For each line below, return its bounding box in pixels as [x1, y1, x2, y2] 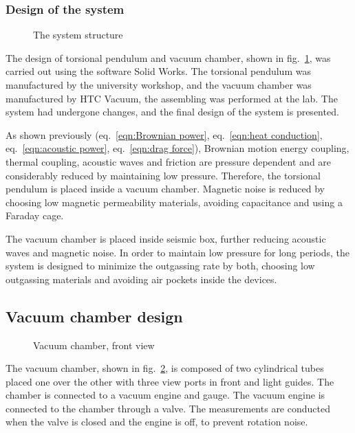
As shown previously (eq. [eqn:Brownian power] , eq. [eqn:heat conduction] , [6, 127, 323, 142]
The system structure [33, 27, 123, 42]
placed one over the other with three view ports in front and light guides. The [6, 374, 334, 388]
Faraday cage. [6, 208, 64, 223]
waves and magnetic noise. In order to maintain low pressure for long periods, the [6, 245, 349, 259]
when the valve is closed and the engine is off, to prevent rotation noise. [6, 414, 308, 429]
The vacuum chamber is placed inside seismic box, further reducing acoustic [6, 231, 326, 245]
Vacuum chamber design [6, 305, 183, 326]
